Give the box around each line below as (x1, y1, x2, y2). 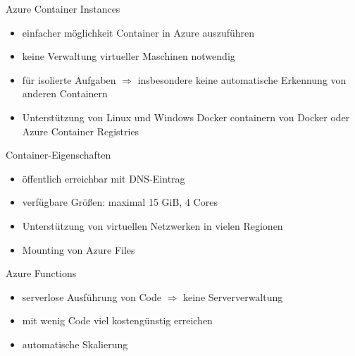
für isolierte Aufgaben (22, 72, 116, 87)
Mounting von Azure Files (22, 242, 135, 257)
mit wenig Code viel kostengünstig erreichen (22, 313, 213, 328)
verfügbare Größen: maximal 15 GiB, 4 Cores (22, 195, 218, 209)
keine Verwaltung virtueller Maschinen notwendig (22, 49, 235, 63)
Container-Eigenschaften (6, 147, 111, 162)
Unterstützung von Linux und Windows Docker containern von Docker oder (22, 109, 350, 124)
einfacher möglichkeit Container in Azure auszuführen (22, 25, 255, 39)
